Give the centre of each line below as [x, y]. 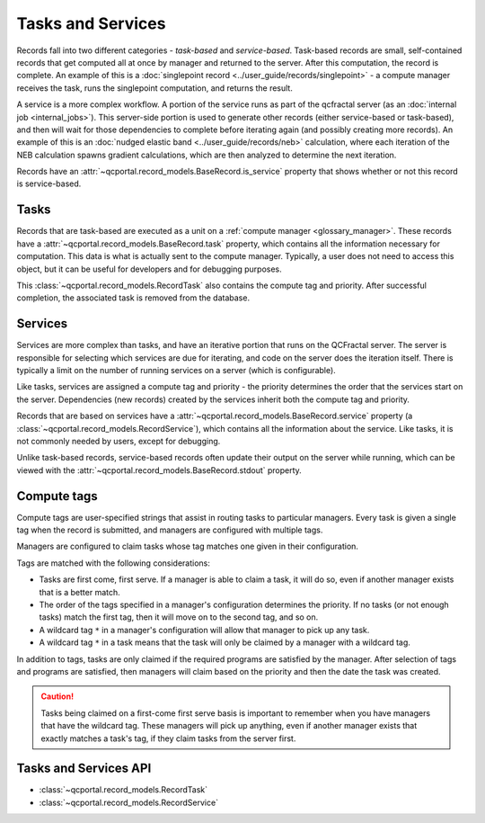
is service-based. [49, 183]
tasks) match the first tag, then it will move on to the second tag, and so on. [179, 617]
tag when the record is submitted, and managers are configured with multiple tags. [170, 530]
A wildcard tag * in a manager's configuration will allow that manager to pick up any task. [204, 630]
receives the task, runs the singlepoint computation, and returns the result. [155, 88]
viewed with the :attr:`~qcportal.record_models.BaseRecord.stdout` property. [159, 470]
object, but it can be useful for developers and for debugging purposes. [149, 269]
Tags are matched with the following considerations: [114, 563]
